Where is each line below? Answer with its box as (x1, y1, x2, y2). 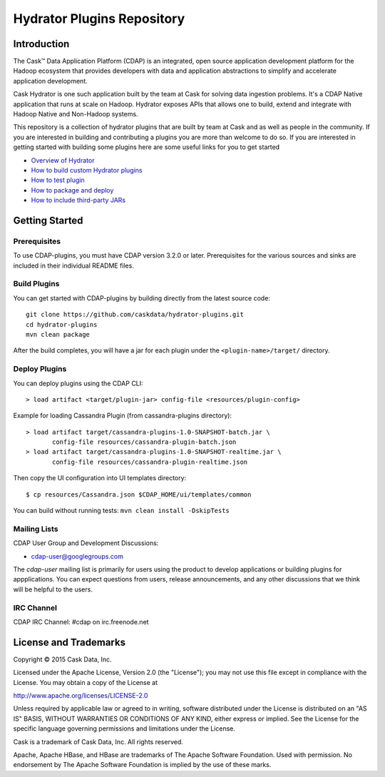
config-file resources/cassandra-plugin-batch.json (52, 438, 237, 446)
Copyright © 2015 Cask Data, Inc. (13, 655, 112, 664)
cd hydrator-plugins (26, 320, 98, 328)
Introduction (13, 38, 70, 50)
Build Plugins (13, 279, 60, 289)
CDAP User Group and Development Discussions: (13, 539, 159, 547)
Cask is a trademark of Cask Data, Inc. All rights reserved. (13, 737, 183, 746)
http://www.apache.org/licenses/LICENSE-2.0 (13, 691, 148, 699)
